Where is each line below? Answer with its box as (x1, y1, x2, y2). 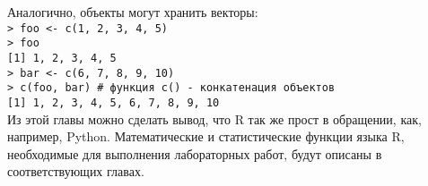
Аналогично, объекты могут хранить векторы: (7, 3, 258, 21)
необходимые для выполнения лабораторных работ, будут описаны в (7, 144, 382, 163)
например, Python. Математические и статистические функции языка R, (7, 127, 405, 146)
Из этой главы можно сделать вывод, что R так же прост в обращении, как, (7, 109, 422, 128)
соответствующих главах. (7, 162, 144, 181)
